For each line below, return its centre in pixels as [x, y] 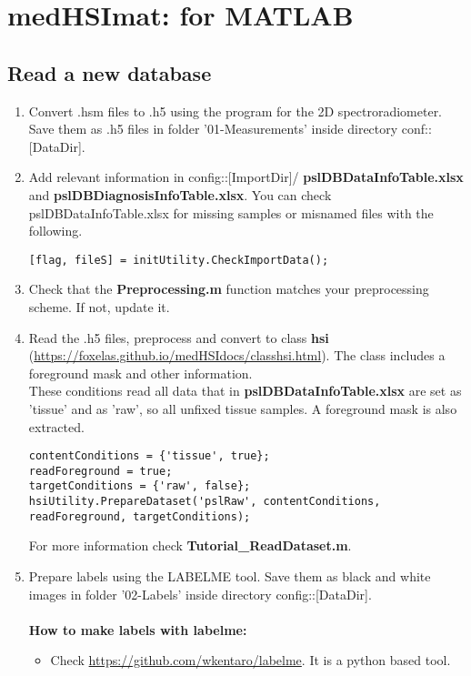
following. [55, 231]
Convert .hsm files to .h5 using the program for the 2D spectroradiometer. [235, 111]
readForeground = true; [100, 471]
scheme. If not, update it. [99, 306]
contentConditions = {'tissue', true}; [149, 456]
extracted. [56, 426]
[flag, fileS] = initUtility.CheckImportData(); [179, 260]
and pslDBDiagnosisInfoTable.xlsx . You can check [180, 194]
